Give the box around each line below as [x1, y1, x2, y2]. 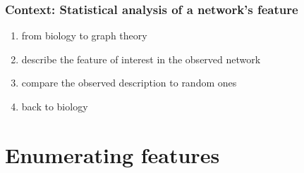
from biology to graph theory [21, 28, 147, 43]
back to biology [21, 99, 88, 113]
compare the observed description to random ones [21, 75, 237, 90]
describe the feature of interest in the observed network [21, 51, 261, 66]
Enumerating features [5, 140, 220, 169]
